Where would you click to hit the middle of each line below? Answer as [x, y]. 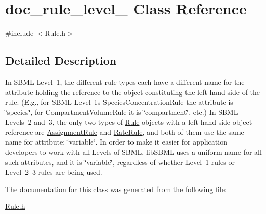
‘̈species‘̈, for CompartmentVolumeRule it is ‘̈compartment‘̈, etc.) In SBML [122, 112]
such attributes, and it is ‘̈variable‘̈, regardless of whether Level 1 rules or [120, 162]
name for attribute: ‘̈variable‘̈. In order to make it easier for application [116, 142]
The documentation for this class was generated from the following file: [116, 189]
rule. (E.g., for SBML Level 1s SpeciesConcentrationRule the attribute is [119, 102]
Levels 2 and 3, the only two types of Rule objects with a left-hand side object [129, 122]
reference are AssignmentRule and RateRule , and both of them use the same [125, 132]
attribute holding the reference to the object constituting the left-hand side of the [133, 92]
